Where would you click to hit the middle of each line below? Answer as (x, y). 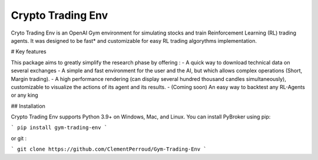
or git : (19, 138)
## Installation (28, 106)
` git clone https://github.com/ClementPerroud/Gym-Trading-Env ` (109, 149)
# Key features (29, 52)
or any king (24, 95)
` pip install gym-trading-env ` (59, 128)
